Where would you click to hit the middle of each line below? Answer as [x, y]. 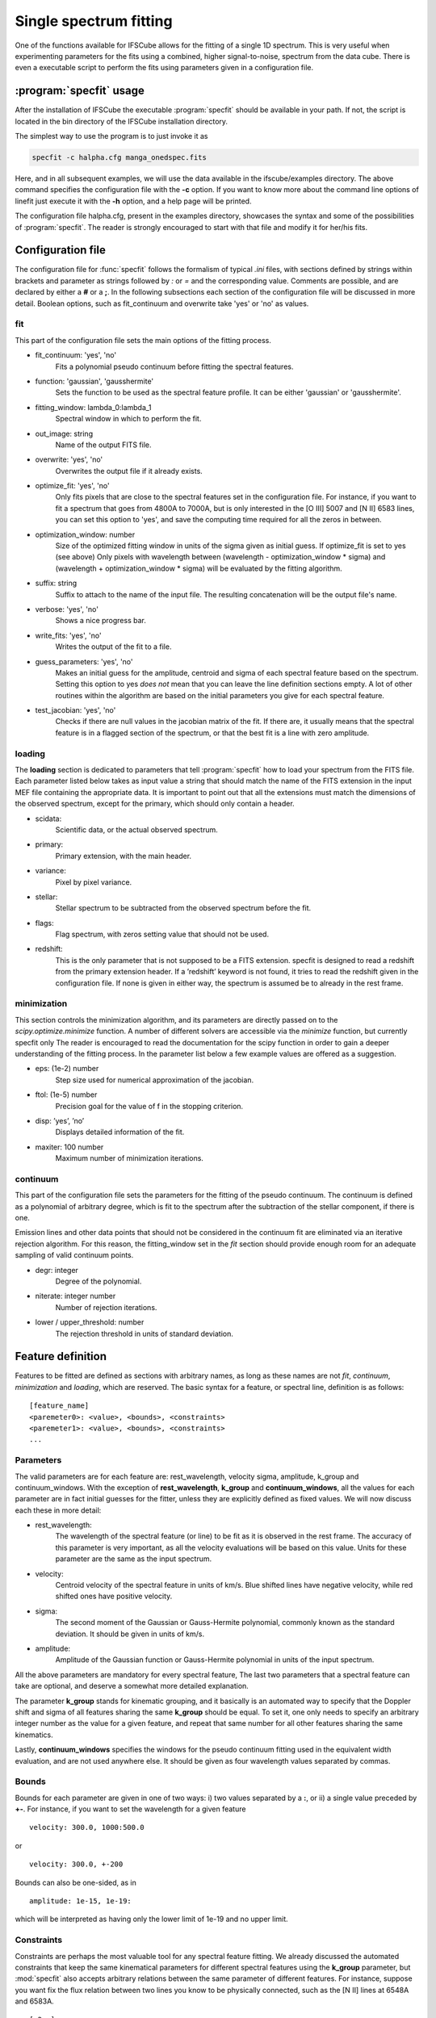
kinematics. [34, 1735]
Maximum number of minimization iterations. [129, 1158]
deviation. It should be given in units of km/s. [130, 1634]
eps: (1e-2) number [67, 1069]
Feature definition [61, 1356]
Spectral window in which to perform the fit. [128, 419]
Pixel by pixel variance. [94, 882]
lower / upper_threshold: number [90, 1322]
